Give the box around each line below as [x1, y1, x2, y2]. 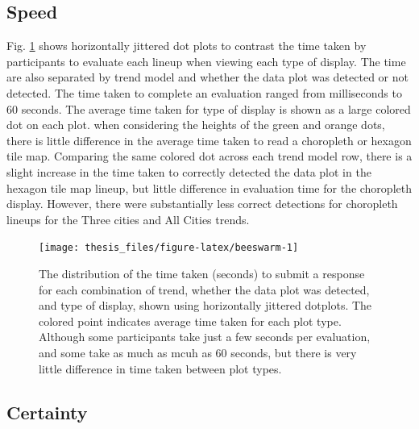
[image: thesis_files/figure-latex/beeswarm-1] [39, 242, 299, 254]
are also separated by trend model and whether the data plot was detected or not [6, 69, 409, 85]
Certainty [6, 399, 88, 424]
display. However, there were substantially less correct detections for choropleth [6, 195, 398, 212]
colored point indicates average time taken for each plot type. [39, 312, 342, 329]
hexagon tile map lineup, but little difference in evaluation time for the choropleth [6, 179, 412, 196]
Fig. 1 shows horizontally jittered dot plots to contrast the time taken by [6, 37, 367, 54]
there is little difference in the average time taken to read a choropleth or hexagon [6, 131, 412, 148]
